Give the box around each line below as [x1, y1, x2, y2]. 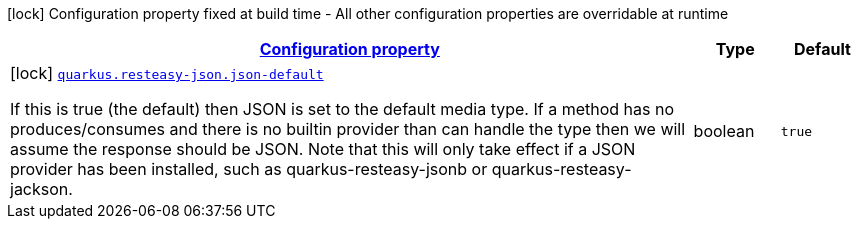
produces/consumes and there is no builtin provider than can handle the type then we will [10, 119, 686, 139]
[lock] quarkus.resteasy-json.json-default [10, 63, 324, 83]
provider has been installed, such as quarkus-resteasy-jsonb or [10, 159, 488, 179]
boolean [693, 121, 755, 141]
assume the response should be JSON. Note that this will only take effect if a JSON [10, 139, 636, 159]
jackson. [10, 179, 73, 199]
